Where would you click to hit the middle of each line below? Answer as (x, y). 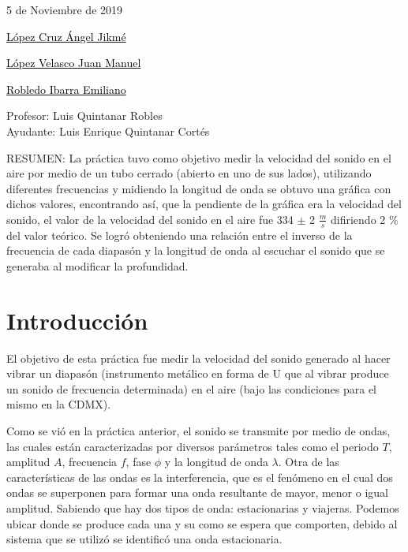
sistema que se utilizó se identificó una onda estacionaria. (144, 539)
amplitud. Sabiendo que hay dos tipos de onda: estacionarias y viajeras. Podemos (203, 508)
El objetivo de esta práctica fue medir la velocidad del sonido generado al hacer (198, 358)
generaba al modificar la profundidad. (97, 265)
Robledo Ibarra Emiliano (66, 89)
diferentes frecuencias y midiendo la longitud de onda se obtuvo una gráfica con (199, 188)
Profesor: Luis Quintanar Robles (84, 116)
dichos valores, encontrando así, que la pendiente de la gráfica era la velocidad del (204, 204)
